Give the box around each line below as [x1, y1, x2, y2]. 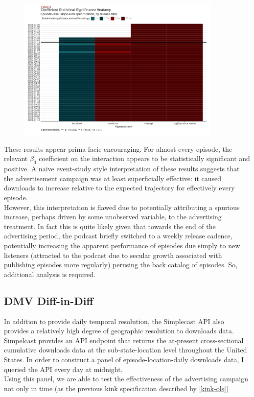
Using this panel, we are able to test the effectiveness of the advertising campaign [4, 374, 249, 384]
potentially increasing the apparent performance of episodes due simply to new [4, 240, 240, 251]
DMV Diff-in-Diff [4, 293, 93, 308]
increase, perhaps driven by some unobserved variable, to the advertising [4, 211, 222, 222]
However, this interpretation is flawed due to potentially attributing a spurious [4, 202, 240, 212]
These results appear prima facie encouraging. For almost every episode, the [4, 143, 232, 154]
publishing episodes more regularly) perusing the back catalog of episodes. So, [4, 259, 238, 270]
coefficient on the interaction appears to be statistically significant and [39, 153, 250, 163]
